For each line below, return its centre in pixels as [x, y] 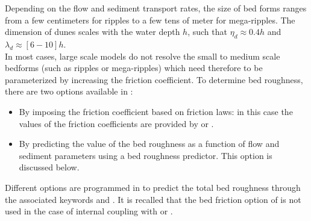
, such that [207, 32]
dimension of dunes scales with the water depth [93, 32]
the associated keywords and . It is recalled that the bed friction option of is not [153, 199]
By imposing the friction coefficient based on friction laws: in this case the [156, 111]
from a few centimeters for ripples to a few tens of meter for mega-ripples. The [150, 20]
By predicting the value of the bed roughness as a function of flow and [149, 144]
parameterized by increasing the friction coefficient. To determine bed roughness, [154, 79]
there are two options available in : [69, 91]
